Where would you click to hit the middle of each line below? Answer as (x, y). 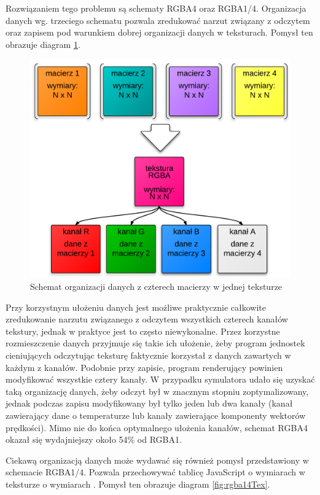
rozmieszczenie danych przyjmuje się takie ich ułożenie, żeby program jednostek (155, 343)
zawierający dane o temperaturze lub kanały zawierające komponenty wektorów (156, 415)
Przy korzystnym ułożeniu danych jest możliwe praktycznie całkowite (136, 307)
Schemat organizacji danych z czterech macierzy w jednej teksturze (156, 286)
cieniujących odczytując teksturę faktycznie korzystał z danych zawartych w (148, 355)
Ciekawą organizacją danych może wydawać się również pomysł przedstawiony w (157, 460)
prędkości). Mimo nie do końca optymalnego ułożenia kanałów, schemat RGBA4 (157, 427)
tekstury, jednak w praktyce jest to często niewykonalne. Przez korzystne (143, 331)
